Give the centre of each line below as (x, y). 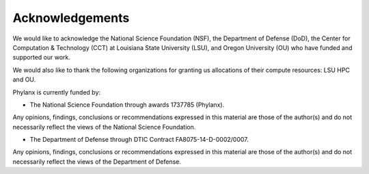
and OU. (24, 79)
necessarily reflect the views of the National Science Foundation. (104, 127)
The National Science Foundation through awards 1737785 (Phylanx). (127, 104)
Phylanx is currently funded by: (57, 92)
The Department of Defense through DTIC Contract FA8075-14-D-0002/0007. (139, 140)
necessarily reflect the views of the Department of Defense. (97, 162)
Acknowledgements (71, 18)
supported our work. (42, 58)
